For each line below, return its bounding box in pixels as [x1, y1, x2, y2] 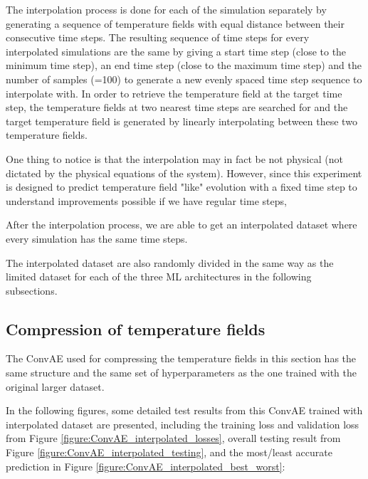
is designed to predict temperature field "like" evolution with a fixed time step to [6, 179, 357, 194]
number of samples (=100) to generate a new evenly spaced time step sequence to [6, 71, 362, 86]
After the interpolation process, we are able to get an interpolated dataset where [6, 217, 357, 232]
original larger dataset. [6, 379, 105, 394]
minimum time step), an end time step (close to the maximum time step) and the [6, 58, 362, 73]
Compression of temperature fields [6, 317, 266, 339]
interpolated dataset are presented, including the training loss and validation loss [6, 416, 359, 431]
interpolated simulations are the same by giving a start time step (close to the [6, 43, 347, 58]
